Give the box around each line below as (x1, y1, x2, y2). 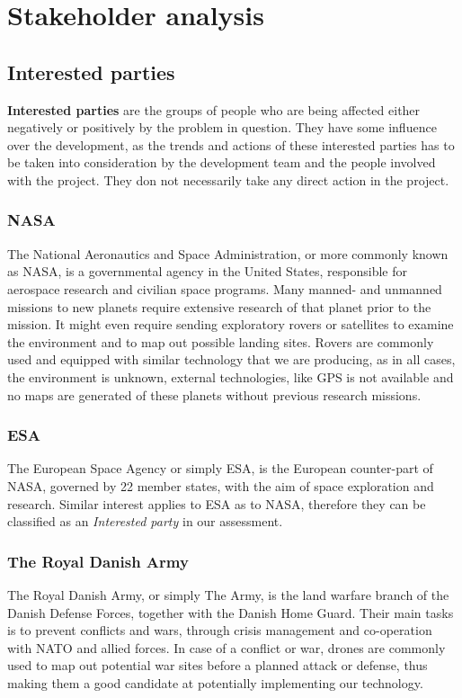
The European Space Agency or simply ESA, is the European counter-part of (7, 459, 433, 478)
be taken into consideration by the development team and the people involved (7, 153, 436, 172)
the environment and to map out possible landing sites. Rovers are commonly (7, 332, 434, 351)
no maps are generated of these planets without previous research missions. (7, 385, 422, 404)
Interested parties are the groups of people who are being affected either (7, 100, 421, 119)
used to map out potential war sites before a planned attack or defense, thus (7, 656, 428, 675)
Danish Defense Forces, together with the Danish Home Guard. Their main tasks (7, 603, 454, 622)
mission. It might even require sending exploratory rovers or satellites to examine (7, 315, 454, 334)
